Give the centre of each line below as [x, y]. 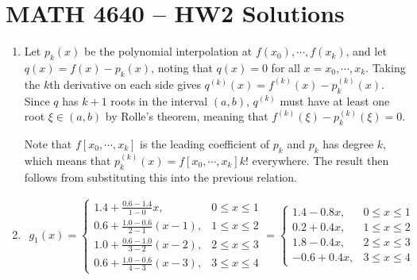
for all [286, 67]
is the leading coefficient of [205, 143]
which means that [68, 160]
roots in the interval [159, 100]
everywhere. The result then [320, 160]
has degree [348, 143]
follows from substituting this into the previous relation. [160, 176]
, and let [366, 51]
